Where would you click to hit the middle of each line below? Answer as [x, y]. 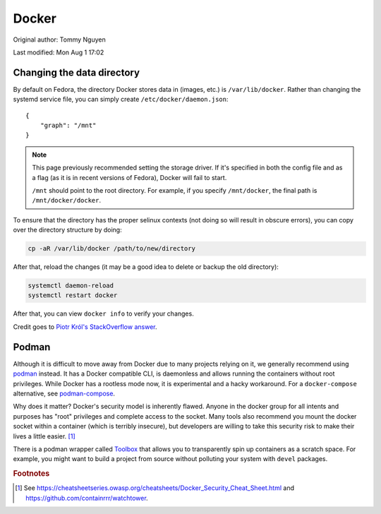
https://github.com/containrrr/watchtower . [87, 498]
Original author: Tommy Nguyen [59, 40]
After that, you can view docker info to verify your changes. [103, 313]
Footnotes [31, 474]
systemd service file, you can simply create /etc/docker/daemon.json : [121, 100]
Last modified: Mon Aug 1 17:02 [59, 52]
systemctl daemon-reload [71, 286]
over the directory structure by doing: [68, 230]
